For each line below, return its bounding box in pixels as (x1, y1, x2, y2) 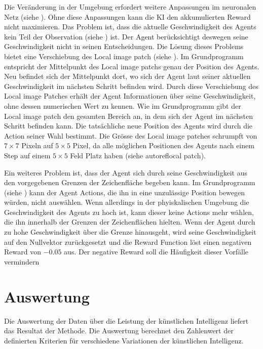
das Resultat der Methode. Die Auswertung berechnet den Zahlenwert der (4, 325, 234, 336)
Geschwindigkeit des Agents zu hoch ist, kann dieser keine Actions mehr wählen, (4, 206, 254, 217)
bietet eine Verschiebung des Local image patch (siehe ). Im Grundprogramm (4, 51, 244, 61)
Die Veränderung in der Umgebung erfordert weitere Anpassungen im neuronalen (4, 2, 256, 12)
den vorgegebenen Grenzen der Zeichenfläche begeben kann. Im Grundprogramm (4, 177, 255, 188)
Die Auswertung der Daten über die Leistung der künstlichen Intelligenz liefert (4, 315, 249, 326)
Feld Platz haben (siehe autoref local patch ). (70, 150, 206, 160)
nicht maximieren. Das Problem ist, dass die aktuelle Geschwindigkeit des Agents (4, 21, 256, 32)
